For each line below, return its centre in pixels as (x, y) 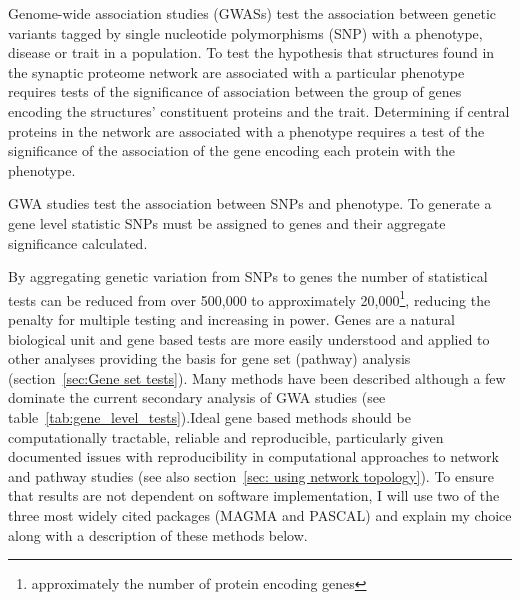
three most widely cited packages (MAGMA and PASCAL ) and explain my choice (260, 514)
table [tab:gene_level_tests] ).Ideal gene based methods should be (209, 416)
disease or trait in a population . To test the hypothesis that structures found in (251, 52)
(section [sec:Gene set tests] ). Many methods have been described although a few (257, 377)
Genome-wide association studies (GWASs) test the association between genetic (252, 13)
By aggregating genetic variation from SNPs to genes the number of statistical (248, 276)
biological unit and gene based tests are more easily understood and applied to (249, 338)
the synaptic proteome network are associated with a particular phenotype (236, 71)
